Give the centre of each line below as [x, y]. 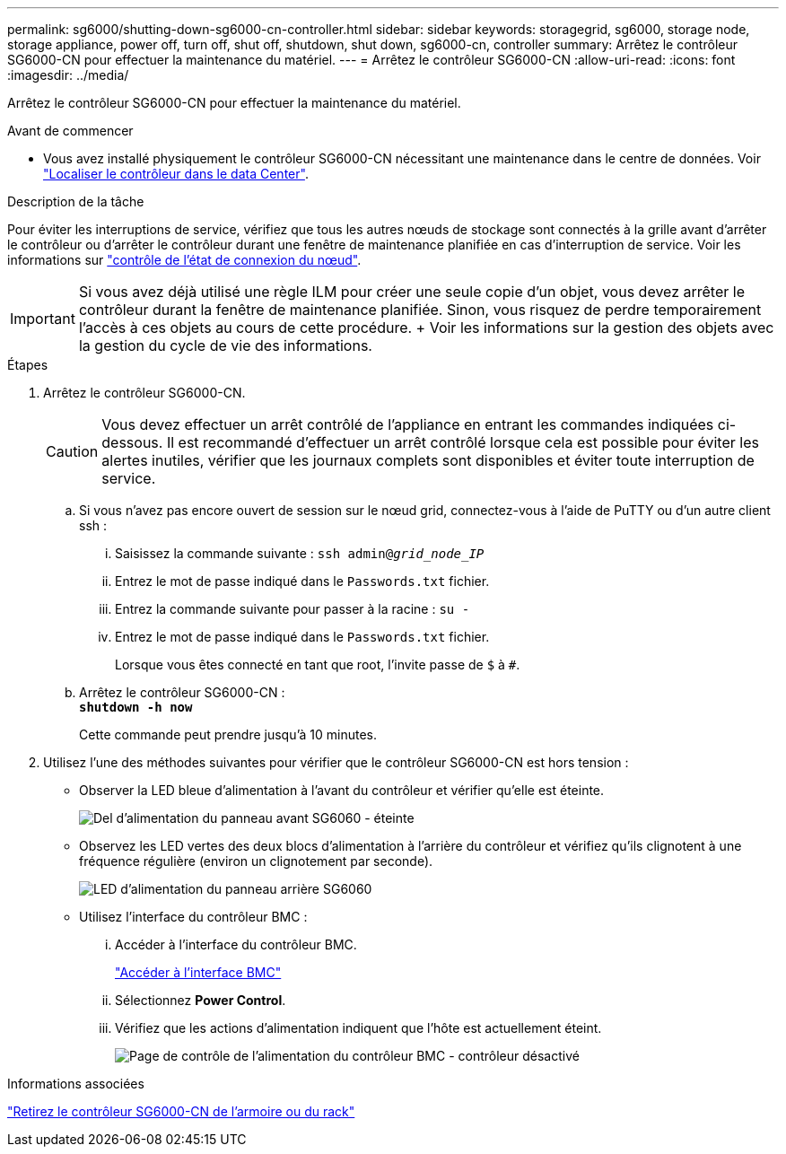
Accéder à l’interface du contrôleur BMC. [236, 944]
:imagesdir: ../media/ [68, 75]
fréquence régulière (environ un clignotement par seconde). [256, 861]
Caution [72, 451]
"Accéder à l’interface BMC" [198, 972]
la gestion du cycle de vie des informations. [225, 345]
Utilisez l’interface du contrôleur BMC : [193, 917]
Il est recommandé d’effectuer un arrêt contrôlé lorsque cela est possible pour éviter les [463, 442]
